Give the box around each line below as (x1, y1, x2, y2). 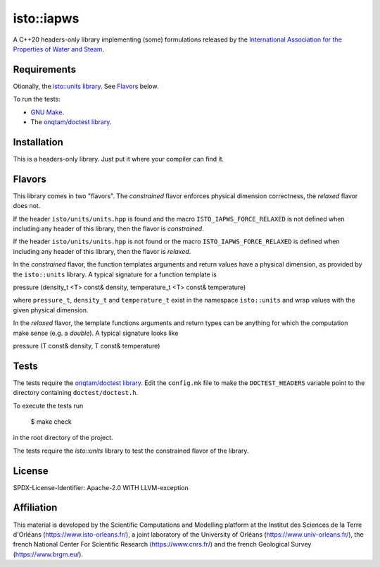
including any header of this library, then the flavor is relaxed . (13, 247, 191, 255)
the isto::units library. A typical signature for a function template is (13, 270, 217, 279)
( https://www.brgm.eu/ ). (13, 550, 84, 559)
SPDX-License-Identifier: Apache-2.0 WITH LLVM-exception (13, 483, 189, 492)
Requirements (13, 63, 77, 75)
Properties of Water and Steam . (13, 44, 105, 53)
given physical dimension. (13, 305, 89, 314)
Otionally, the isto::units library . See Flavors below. (13, 82, 159, 90)
